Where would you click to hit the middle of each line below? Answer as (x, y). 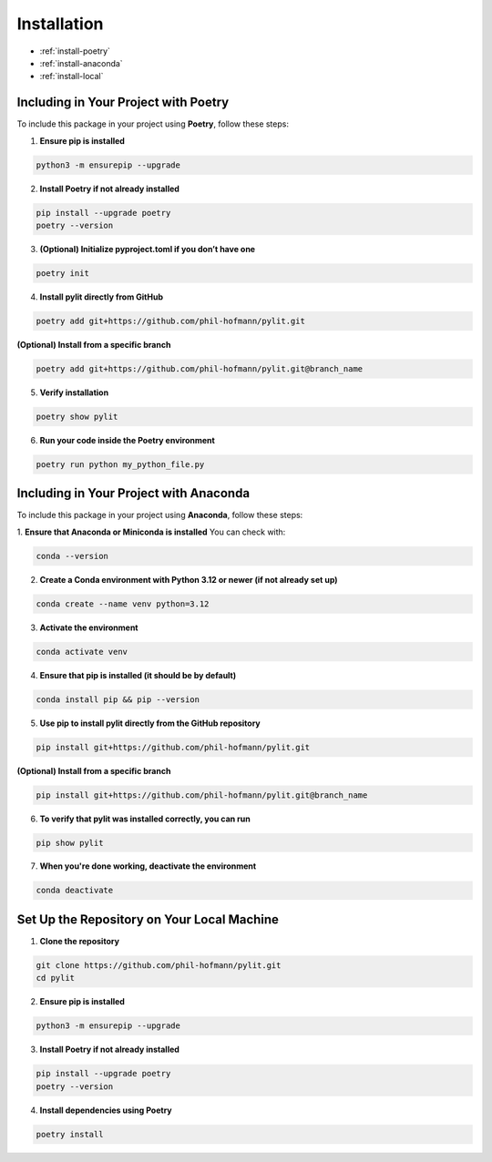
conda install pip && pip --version (118, 699)
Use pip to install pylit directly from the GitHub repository (150, 723)
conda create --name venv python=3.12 (123, 604)
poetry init (63, 273)
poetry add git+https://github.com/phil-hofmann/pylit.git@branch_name (200, 368)
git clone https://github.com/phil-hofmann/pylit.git (159, 965)
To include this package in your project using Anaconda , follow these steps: (160, 515)
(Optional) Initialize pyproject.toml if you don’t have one (147, 249)
